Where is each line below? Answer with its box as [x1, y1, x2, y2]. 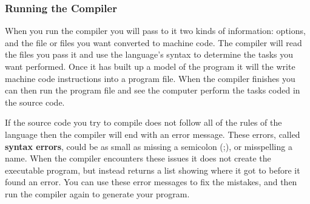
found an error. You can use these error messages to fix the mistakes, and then [5, 175, 297, 188]
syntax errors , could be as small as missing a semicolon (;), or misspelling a [5, 140, 292, 152]
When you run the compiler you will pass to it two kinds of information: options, [5, 24, 306, 37]
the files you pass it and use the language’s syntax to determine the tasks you [5, 48, 294, 61]
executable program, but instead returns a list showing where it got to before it [5, 163, 300, 176]
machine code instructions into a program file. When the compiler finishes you [5, 72, 295, 84]
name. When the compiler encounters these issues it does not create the [5, 152, 271, 165]
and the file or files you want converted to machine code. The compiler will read [5, 36, 302, 49]
